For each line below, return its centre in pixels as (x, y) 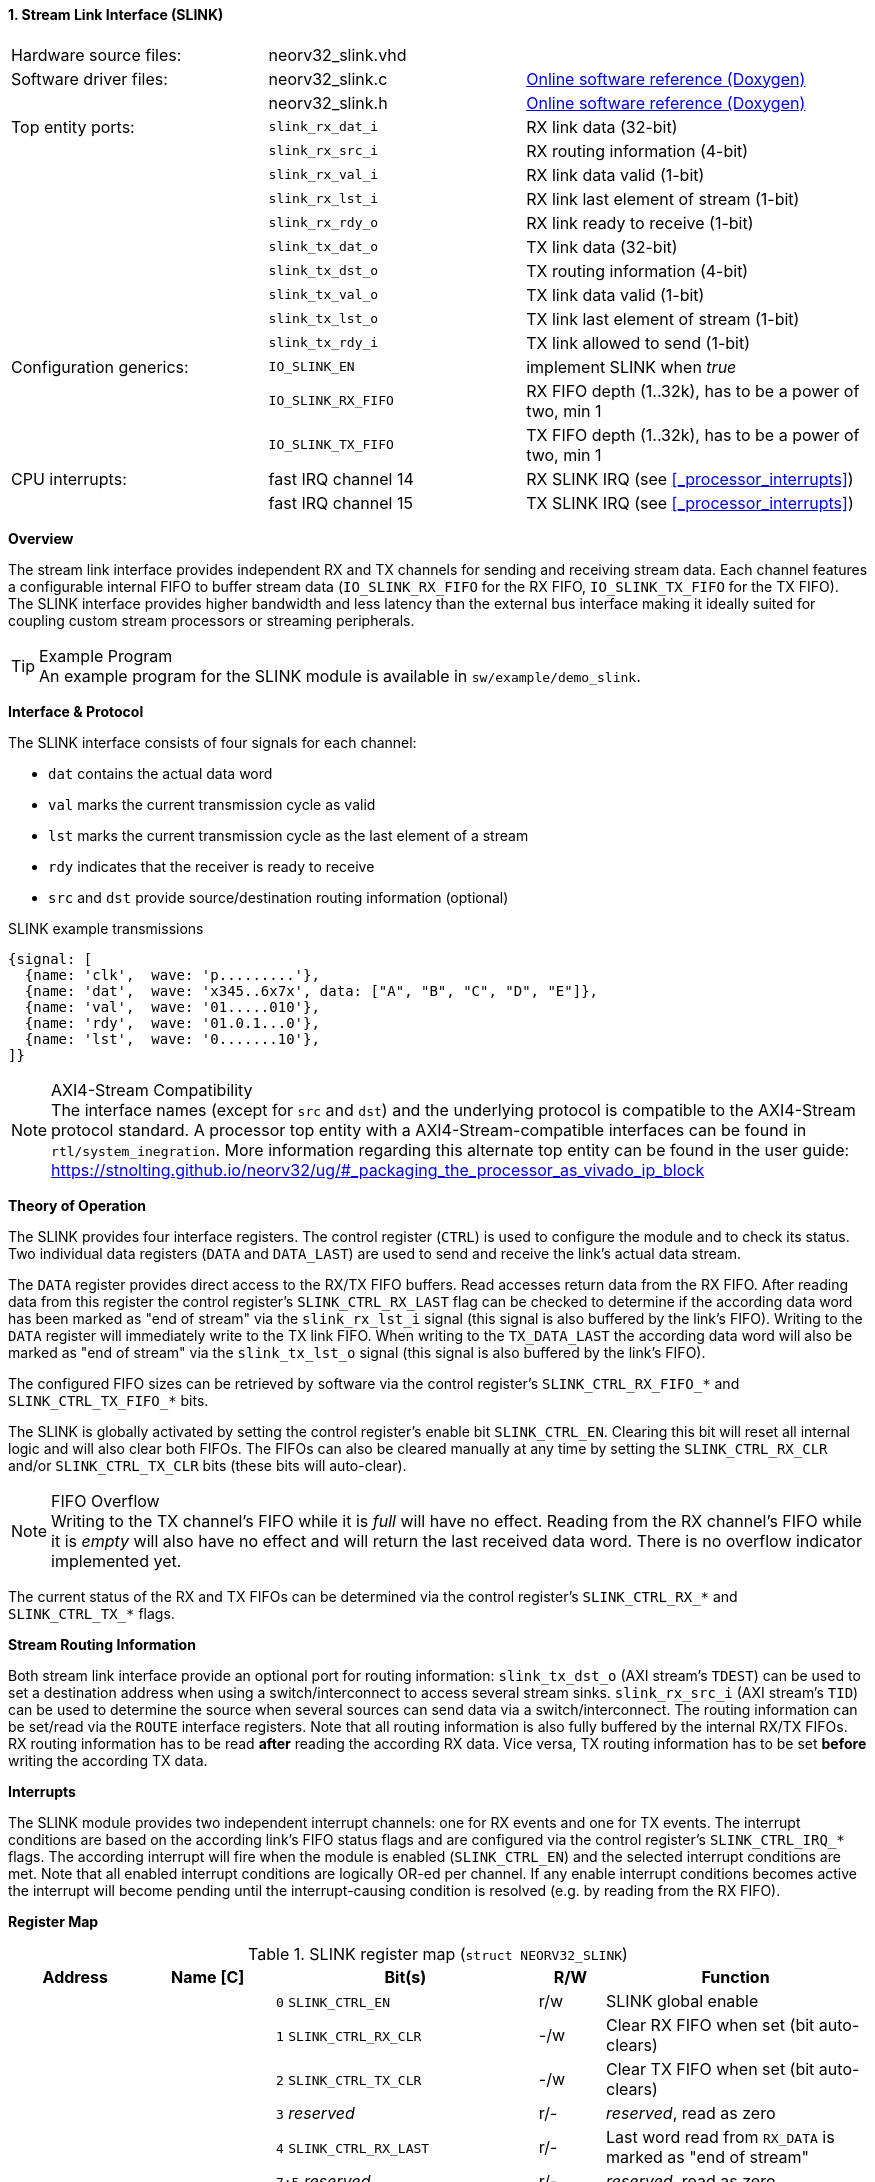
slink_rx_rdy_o (323, 223)
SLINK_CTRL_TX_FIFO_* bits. (108, 1400)
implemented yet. (116, 1560)
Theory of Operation (77, 1205)
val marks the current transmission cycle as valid (212, 804)
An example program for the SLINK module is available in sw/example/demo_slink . (340, 675)
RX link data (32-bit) (602, 126)
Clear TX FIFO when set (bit (710, 2068)
